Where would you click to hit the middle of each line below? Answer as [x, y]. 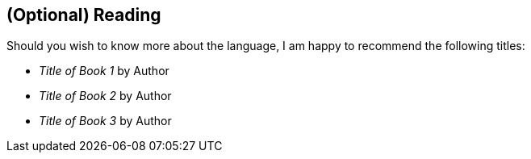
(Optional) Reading [84, 15]
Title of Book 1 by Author [104, 71]
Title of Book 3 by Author [105, 121]
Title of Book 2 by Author [105, 96]
